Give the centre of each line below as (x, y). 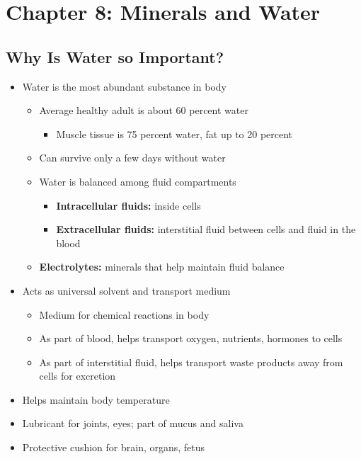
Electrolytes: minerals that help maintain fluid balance (162, 267)
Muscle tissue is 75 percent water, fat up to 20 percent (174, 134)
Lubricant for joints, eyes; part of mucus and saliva (133, 423)
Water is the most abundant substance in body (124, 86)
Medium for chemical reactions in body (124, 314)
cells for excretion (78, 376)
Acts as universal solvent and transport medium (126, 290)
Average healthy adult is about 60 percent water (144, 110)
